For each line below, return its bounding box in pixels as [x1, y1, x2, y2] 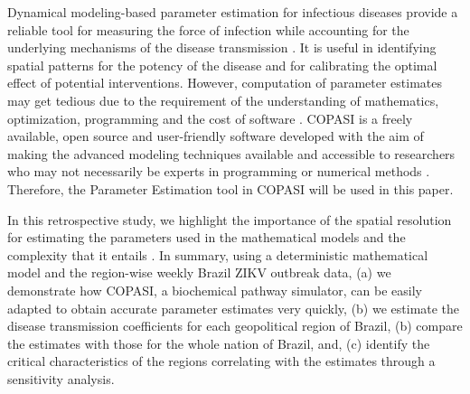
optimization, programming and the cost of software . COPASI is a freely [7, 108, 413, 127]
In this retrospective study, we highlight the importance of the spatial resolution [7, 210, 452, 229]
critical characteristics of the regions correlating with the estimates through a [7, 352, 436, 371]
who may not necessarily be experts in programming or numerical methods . [7, 162, 430, 181]
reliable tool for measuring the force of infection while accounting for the [7, 20, 409, 39]
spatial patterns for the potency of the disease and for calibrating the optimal [7, 55, 437, 74]
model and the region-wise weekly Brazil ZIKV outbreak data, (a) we [7, 263, 391, 282]
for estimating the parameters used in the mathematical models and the [7, 228, 406, 247]
